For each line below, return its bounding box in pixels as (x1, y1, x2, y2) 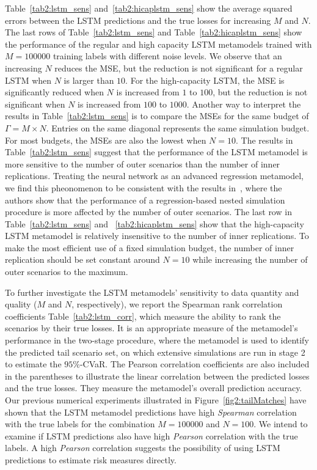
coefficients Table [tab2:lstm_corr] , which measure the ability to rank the (5, 309, 281, 322)
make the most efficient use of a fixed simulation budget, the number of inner (5, 241, 294, 254)
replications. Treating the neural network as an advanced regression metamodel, (5, 169, 304, 182)
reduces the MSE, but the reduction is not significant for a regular (54, 61, 303, 74)
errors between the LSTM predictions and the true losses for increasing (5, 13, 271, 26)
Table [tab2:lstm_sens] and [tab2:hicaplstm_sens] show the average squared (5, 2, 293, 14)
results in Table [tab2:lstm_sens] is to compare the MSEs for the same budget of (5, 109, 309, 122)
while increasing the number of (192, 253, 308, 266)
